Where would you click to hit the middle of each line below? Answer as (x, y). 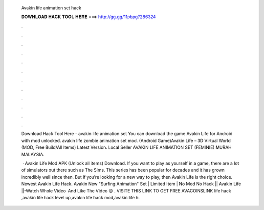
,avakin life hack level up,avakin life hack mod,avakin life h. (81, 197)
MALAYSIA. (33, 154)
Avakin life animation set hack (51, 8)
